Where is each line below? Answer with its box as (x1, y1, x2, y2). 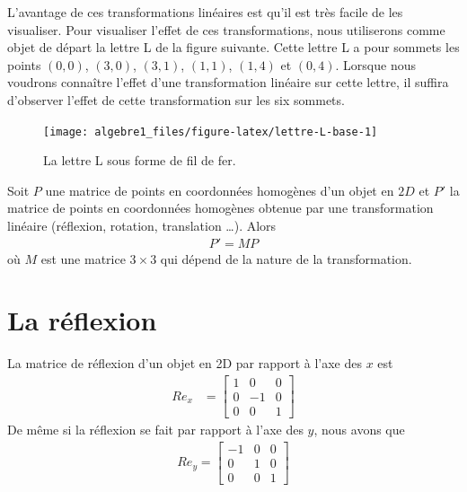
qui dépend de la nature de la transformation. (160, 249, 412, 268)
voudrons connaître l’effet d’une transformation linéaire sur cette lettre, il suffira (7, 73, 449, 92)
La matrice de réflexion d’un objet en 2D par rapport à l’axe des (7, 354, 363, 373)
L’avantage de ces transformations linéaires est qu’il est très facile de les (7, 3, 403, 21)
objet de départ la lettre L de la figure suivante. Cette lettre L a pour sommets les (7, 38, 460, 57)
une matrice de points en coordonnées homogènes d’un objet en (45, 180, 394, 199)
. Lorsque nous (335, 55, 417, 74)
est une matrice (40, 249, 126, 268)
